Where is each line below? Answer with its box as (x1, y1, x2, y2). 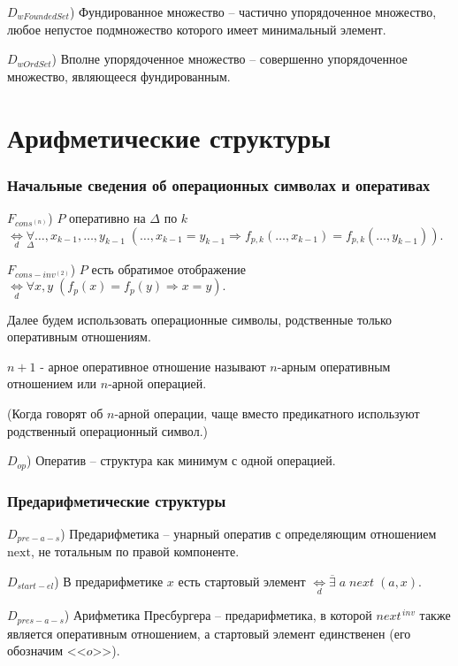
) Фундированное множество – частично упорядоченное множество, (69, 3, 437, 20)
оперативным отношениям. (7, 327, 151, 346)
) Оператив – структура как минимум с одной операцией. (27, 451, 336, 470)
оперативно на (69, 208, 146, 226)
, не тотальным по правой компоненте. (30, 542, 240, 561)
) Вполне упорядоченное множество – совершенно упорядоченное (51, 50, 408, 68)
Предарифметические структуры (7, 489, 226, 511)
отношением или (7, 374, 97, 393)
